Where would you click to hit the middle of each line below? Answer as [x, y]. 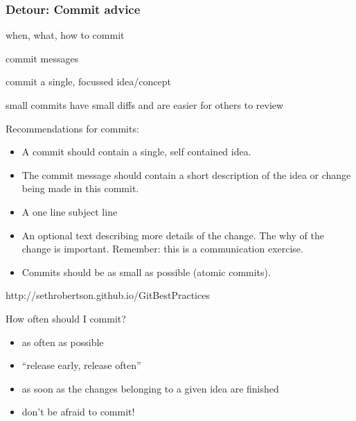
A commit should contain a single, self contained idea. [136, 152]
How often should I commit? [66, 318]
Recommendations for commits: [72, 128]
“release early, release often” [81, 365]
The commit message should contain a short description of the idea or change [186, 174]
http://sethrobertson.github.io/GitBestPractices [108, 295]
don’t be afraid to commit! [78, 412]
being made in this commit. [80, 188]
